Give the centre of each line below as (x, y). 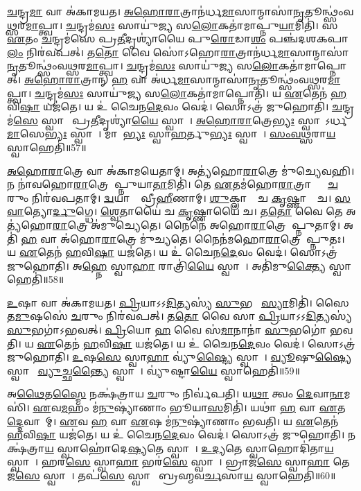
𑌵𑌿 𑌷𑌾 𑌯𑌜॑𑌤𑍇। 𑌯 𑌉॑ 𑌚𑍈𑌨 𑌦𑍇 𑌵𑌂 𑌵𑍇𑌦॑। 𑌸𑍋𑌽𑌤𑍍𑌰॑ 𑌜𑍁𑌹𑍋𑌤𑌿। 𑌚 (175, 106)
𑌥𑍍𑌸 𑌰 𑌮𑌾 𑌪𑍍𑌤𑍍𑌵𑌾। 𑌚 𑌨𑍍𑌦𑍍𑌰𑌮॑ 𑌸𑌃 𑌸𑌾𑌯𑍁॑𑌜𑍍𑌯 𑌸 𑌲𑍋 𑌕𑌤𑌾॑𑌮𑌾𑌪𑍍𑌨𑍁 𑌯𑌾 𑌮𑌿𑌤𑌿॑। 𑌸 (173, 25)
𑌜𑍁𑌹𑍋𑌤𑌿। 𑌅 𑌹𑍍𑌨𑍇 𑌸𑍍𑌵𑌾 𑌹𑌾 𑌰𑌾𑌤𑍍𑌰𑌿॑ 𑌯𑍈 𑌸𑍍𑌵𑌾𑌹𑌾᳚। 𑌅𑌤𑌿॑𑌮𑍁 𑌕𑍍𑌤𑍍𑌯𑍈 (166, 265)
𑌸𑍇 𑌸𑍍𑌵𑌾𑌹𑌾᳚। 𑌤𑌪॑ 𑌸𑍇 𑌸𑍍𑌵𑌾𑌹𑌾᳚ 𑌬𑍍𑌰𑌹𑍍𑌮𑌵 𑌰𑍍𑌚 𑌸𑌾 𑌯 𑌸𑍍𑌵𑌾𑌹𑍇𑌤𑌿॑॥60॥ (176, 475)
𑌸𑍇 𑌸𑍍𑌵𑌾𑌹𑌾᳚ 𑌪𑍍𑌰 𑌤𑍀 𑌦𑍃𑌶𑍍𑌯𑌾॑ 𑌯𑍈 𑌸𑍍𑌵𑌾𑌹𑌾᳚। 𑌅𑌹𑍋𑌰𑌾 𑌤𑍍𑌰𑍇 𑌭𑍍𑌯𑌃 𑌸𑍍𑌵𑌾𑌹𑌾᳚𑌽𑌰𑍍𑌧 (180, 120)
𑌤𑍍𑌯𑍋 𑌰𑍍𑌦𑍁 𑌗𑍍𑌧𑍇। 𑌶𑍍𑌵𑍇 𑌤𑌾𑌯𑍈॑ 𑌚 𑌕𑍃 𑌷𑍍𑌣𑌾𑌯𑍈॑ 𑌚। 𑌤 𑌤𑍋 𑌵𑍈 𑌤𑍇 (183, 211)
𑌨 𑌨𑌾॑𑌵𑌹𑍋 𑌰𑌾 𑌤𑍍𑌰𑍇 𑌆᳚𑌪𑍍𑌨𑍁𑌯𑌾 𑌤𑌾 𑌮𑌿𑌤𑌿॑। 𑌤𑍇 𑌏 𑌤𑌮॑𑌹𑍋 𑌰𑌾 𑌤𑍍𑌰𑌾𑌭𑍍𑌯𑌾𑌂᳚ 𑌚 (173, 184)
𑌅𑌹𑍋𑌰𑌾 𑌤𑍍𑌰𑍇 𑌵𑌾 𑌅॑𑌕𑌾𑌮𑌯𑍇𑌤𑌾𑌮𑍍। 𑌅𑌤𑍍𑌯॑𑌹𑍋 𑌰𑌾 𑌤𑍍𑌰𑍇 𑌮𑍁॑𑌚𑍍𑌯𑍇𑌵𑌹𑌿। (181, 170)
